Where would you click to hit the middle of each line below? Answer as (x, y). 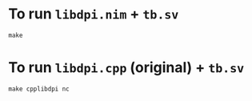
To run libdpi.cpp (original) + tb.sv (126, 67)
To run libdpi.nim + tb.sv (94, 14)
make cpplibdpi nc (39, 89)
